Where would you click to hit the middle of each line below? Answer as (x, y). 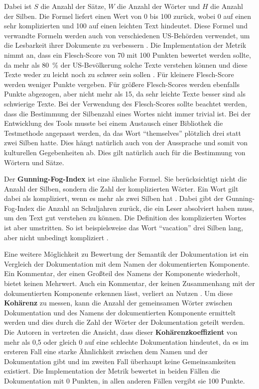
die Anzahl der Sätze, (73, 6)
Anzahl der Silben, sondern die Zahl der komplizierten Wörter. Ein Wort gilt (121, 188)
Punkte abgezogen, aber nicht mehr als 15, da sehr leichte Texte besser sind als (125, 94)
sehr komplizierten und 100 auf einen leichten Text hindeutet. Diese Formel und (126, 26)
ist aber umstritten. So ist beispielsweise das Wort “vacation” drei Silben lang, (124, 228)
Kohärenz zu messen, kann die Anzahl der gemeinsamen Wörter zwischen (118, 303)
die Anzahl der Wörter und (159, 6)
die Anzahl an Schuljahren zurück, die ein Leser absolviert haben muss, (145, 208)
